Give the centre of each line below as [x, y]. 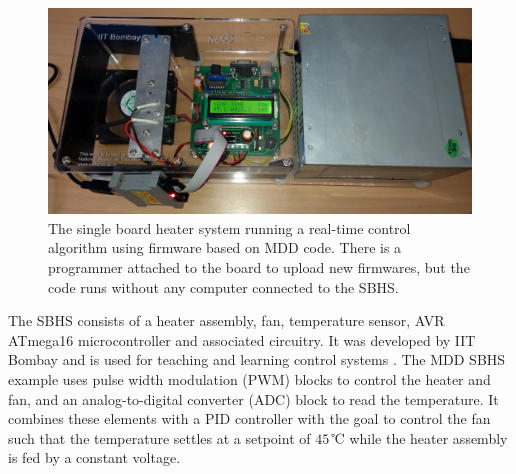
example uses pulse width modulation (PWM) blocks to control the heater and [249, 378]
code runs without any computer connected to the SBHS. [223, 286]
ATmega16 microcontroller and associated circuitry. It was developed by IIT [242, 339]
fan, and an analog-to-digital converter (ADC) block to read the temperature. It [253, 398]
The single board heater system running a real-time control [229, 227]
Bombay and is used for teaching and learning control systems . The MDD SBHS [257, 359]
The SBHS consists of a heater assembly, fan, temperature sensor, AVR [226, 320]
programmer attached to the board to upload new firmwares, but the [259, 266]
